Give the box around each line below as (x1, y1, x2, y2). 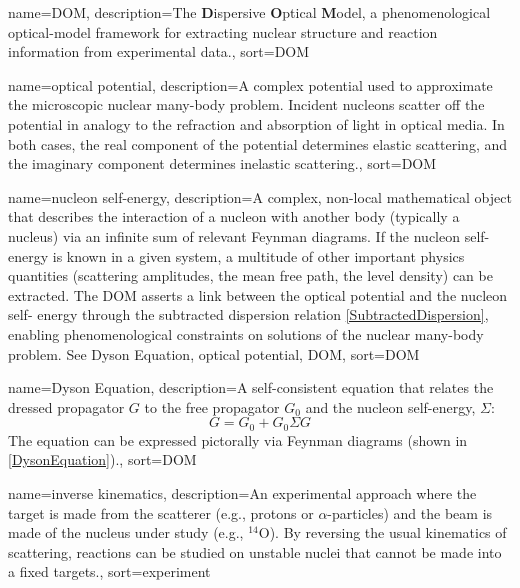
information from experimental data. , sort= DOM (8, 41, 310, 62)
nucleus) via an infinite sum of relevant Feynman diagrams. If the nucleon (8, 225, 461, 246)
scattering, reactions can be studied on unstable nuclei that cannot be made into (8, 541, 502, 562)
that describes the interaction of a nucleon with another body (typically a (8, 206, 460, 227)
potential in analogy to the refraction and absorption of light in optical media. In (8, 113, 505, 134)
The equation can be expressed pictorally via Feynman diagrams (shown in (8, 429, 468, 450)
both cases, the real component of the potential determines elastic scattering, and (8, 133, 508, 154)
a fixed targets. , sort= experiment (8, 561, 211, 582)
